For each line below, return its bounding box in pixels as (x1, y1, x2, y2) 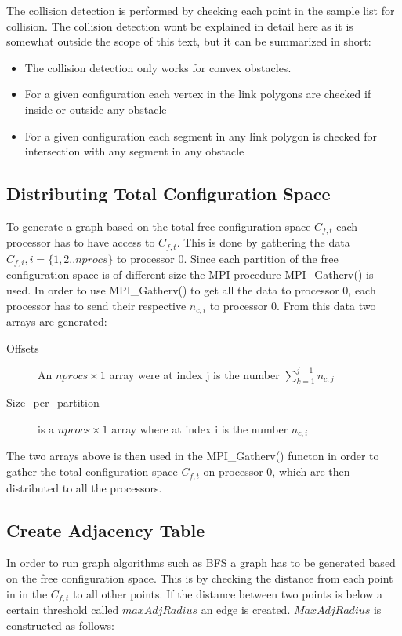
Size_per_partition (6, 394, 100, 411)
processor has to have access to (6, 234, 155, 250)
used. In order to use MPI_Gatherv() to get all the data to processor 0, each (6, 281, 376, 298)
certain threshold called (6, 601, 119, 617)
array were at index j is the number (109, 366, 280, 382)
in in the (6, 585, 48, 601)
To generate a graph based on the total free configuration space (6, 217, 311, 234)
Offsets (6, 339, 39, 356)
